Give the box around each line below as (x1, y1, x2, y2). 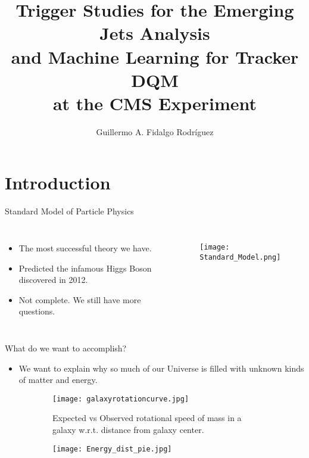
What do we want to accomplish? (5, 341, 127, 354)
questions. (18, 305, 55, 317)
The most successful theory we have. (18, 242, 152, 254)
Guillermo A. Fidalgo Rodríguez (96, 125, 214, 138)
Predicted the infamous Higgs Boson (18, 261, 152, 274)
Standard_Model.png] (199, 253, 281, 261)
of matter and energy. (18, 373, 98, 386)
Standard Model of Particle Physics (5, 205, 134, 217)
